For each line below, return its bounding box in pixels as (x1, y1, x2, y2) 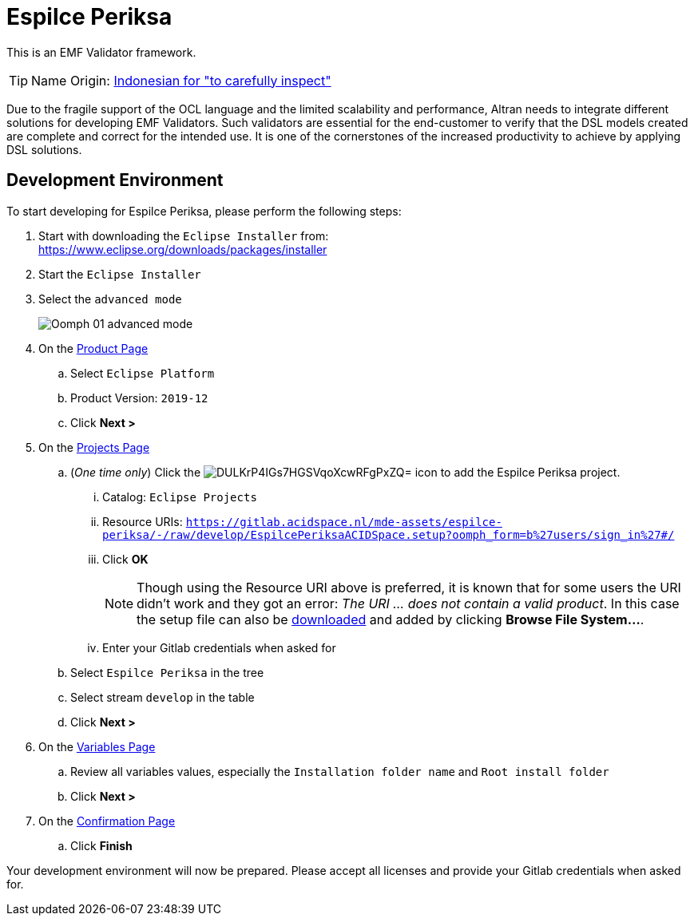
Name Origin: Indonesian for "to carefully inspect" (31, 72, 331, 89)
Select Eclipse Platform (70, 366, 215, 380)
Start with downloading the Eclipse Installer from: (38, 228, 329, 243)
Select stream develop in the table (70, 690, 255, 704)
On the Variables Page (38, 739, 156, 754)
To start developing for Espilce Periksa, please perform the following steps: (6, 204, 402, 218)
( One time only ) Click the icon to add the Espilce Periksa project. (70, 465, 621, 479)
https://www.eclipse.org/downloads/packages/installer (38, 242, 327, 256)
